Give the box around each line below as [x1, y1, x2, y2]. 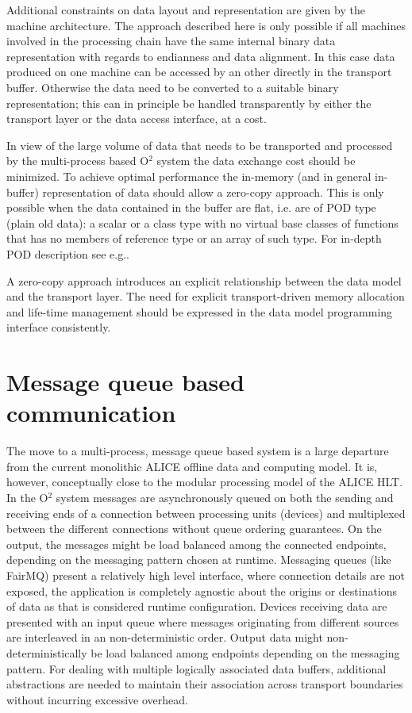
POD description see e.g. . [6, 245, 129, 262]
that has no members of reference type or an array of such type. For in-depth [6, 230, 382, 247]
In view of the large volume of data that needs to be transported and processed [6, 136, 393, 153]
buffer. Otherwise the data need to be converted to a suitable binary [6, 79, 339, 95]
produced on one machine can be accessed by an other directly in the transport [6, 63, 392, 80]
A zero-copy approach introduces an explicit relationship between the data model [6, 272, 402, 289]
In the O [6, 489, 48, 505]
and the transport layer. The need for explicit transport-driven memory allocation [6, 288, 405, 305]
